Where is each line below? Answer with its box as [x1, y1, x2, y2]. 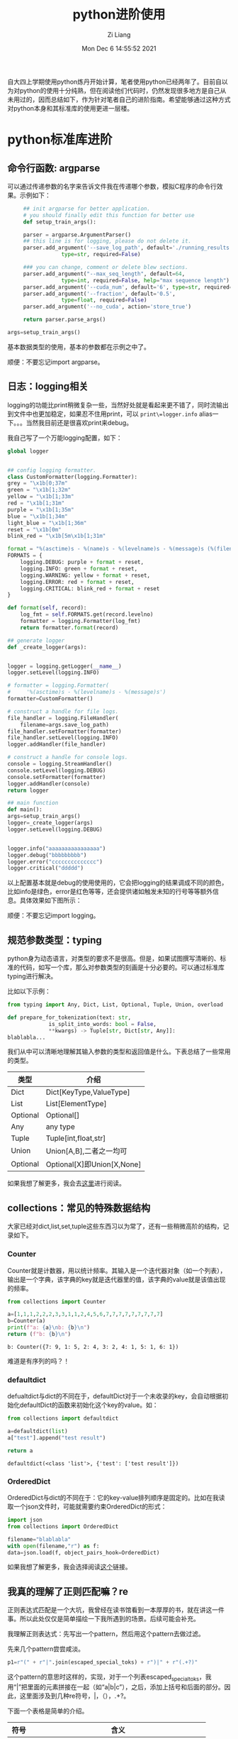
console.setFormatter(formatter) [7, 773, 106, 780]
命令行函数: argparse [7, 162, 101, 174]
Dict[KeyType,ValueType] [45, 1087, 130, 1097]
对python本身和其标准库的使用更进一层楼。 [7, 104, 133, 112]
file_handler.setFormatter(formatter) [7, 728, 122, 735]
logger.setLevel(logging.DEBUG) [7, 826, 103, 833]
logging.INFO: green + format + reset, [20, 565, 138, 572]
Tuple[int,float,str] [45, 1133, 106, 1143]
